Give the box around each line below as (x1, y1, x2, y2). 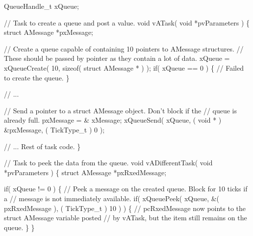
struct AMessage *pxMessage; (4, 27, 93, 37)
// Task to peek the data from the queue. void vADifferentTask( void (4, 157, 213, 168)
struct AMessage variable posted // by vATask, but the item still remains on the (4, 212, 247, 223)
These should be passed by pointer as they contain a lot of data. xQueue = (4, 53, 230, 63)
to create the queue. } (4, 72, 70, 82)
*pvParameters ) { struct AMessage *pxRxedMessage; (4, 167, 167, 177)
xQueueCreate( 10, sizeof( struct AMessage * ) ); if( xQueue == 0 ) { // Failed (4, 62, 244, 73)
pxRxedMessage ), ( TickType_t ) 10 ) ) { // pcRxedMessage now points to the (4, 203, 246, 213)
